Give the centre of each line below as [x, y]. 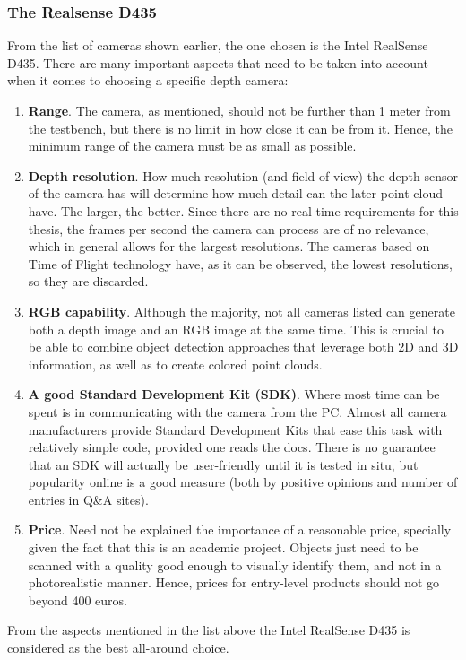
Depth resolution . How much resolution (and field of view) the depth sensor [243, 175]
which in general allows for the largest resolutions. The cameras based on [229, 246]
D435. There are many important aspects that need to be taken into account [218, 62]
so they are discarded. [88, 281]
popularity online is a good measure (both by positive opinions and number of [243, 482]
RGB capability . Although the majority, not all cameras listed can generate [242, 311]
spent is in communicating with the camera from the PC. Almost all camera [237, 411]
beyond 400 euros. [78, 599]
